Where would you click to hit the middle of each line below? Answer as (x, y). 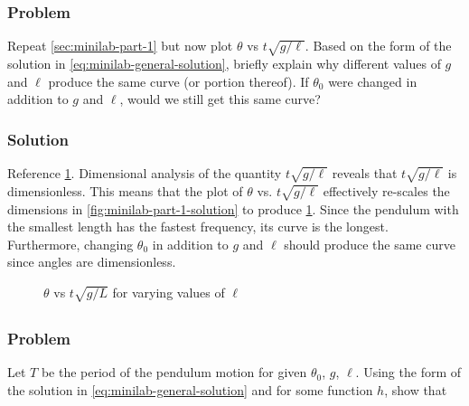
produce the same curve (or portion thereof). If (178, 81)
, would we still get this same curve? (220, 99)
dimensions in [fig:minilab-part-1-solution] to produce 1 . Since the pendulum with (233, 208)
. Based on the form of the (378, 46)
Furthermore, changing (70, 244)
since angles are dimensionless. (92, 262)
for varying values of (169, 292)
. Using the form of (408, 372)
